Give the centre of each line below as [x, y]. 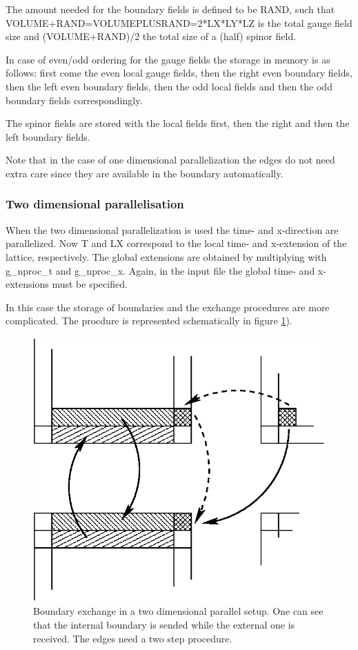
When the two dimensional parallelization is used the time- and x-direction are [172, 229]
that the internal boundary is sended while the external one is [164, 625]
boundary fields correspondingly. [74, 100]
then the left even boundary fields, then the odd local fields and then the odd [169, 86]
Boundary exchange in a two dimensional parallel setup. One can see [178, 611]
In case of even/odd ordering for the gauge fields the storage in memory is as [168, 59]
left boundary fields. [48, 136]
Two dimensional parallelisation [95, 204]
